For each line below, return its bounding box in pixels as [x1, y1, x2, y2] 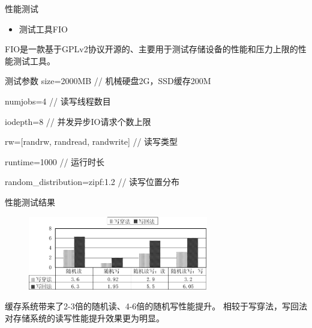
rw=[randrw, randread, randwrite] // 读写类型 [5, 135, 178, 148]
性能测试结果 [5, 195, 55, 208]
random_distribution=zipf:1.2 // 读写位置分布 [5, 175, 180, 188]
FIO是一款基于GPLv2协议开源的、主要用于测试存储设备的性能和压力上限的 [5, 43, 298, 55]
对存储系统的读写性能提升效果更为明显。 [5, 312, 164, 324]
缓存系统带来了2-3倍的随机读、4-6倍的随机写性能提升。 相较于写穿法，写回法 [5, 300, 307, 312]
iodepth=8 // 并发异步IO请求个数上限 [5, 115, 151, 127]
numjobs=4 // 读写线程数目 [5, 94, 111, 107]
